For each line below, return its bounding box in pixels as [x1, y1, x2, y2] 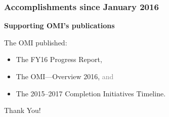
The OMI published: [4, 37, 67, 47]
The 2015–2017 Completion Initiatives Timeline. [16, 88, 166, 98]
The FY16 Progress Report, [16, 54, 102, 65]
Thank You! [4, 105, 41, 115]
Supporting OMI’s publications [4, 20, 115, 31]
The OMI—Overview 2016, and [16, 71, 114, 81]
